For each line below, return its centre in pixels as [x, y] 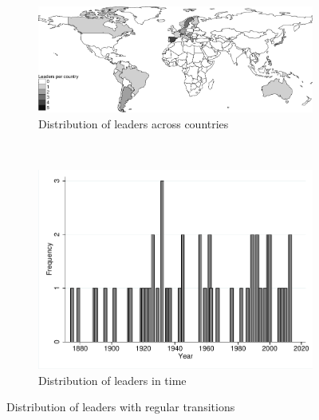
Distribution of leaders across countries [134, 123]
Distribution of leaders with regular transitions [121, 407]
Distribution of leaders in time [112, 380]
